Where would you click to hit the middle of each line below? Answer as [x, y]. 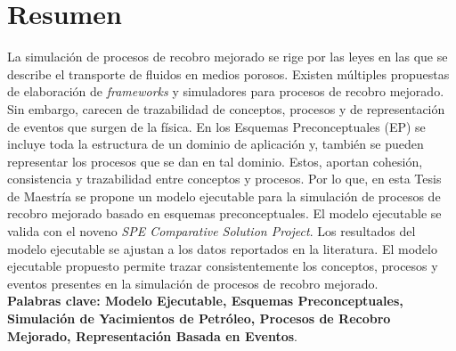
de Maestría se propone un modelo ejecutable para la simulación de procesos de [224, 196]
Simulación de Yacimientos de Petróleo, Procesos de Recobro [199, 318]
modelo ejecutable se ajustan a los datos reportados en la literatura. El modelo [222, 248]
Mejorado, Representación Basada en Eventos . [152, 335]
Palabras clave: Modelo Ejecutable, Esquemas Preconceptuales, [205, 301]
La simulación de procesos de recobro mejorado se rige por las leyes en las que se [228, 57]
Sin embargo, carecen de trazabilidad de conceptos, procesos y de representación [226, 108]
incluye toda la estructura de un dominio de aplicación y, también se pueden [216, 144]
